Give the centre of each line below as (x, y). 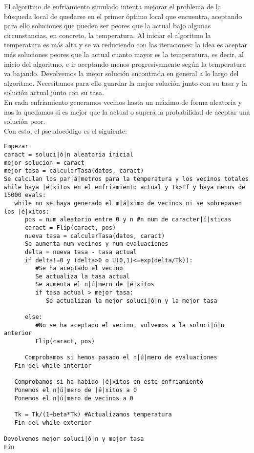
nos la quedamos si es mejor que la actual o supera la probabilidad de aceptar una (127, 111)
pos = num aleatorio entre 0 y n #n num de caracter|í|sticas (128, 220)
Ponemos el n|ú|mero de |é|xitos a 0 (76, 390)
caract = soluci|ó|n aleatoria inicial (69, 154)
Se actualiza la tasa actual (83, 276)
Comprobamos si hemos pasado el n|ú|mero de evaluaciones (121, 358)
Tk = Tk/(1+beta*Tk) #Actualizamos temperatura (93, 414)
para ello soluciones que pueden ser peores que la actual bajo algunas (107, 26)
